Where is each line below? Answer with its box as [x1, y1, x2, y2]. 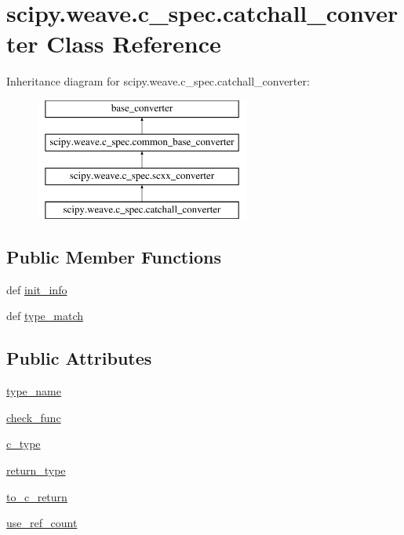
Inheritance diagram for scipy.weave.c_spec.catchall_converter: [6, 73, 310, 89]
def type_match [6, 308, 84, 324]
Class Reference [46, 27, 221, 60]
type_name [6, 383, 61, 399]
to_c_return [6, 488, 67, 504]
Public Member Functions [6, 245, 221, 269]
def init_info [6, 281, 67, 297]
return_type [6, 462, 66, 479]
